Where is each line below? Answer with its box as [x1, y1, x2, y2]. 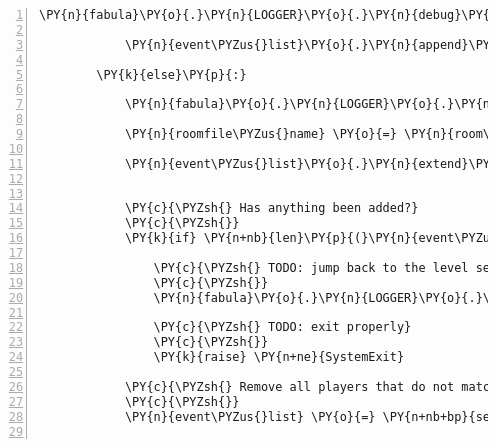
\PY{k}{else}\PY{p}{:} [96, 67, 247, 82]
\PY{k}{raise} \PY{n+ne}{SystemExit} [153, 350, 405, 365]
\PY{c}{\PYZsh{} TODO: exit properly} [153, 320, 412, 335]
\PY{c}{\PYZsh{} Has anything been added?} [124, 201, 419, 216]
